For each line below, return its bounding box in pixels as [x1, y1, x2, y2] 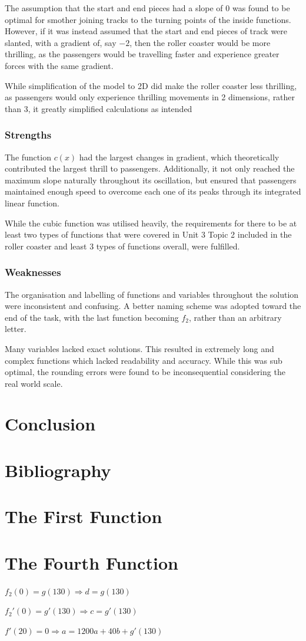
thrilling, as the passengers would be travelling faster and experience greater [5, 48, 280, 60]
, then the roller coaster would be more [129, 36, 271, 48]
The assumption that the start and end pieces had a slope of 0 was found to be [5, 2, 290, 14]
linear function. [5, 196, 60, 209]
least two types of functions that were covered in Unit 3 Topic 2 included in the [5, 228, 292, 241]
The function [5, 150, 51, 163]
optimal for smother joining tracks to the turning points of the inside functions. [5, 13, 291, 25]
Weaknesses [5, 265, 61, 280]
